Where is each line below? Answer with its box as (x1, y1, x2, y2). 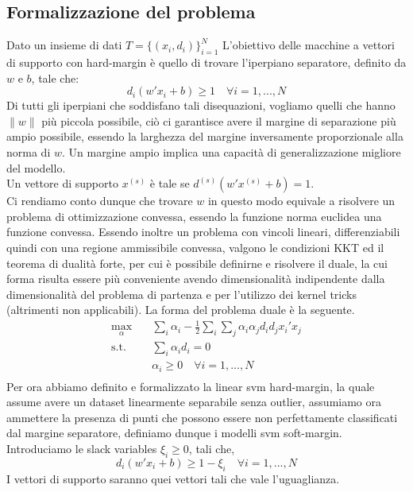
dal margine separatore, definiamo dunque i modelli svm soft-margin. (6, 424, 342, 441)
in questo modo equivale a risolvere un (207, 192, 396, 209)
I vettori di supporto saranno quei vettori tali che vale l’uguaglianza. (6, 470, 340, 486)
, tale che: (31, 69, 79, 86)
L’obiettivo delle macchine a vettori (222, 37, 395, 53)
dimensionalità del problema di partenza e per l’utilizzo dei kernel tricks (6, 285, 357, 302)
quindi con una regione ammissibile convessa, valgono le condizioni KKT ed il (6, 238, 384, 255)
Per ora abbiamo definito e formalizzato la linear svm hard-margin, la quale (6, 378, 375, 394)
